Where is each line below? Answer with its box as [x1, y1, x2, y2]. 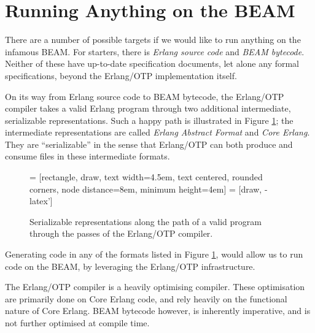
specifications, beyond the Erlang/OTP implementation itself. [5, 69, 237, 82]
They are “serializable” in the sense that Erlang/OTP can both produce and [5, 137, 293, 150]
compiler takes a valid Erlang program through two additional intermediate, [5, 102, 291, 115]
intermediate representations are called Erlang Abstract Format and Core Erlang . [5, 126, 310, 139]
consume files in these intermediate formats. [5, 150, 170, 163]
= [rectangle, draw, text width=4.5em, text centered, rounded [29, 170, 263, 183]
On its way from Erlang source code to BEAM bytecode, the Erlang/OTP [5, 90, 284, 102]
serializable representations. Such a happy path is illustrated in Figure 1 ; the [5, 113, 294, 126]
